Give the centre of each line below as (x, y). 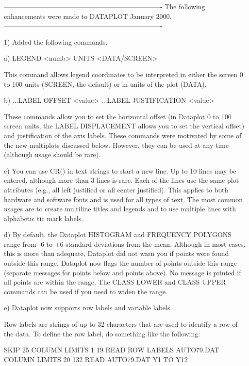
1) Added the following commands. (56, 41)
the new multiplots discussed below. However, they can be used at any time (116, 145)
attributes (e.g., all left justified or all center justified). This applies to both (116, 189)
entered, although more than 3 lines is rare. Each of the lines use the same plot (122, 180)
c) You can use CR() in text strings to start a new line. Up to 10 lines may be (120, 170)
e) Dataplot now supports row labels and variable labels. (88, 308)
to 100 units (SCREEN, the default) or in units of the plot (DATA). (105, 84)
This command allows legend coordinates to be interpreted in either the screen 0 (124, 74)
